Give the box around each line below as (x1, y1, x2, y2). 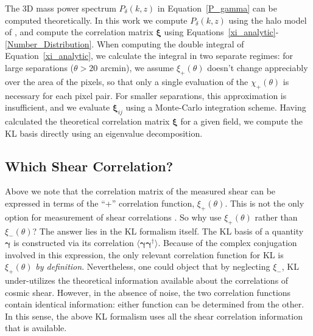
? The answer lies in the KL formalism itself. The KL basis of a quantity (32, 224, 304, 237)
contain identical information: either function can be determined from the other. (5, 298, 304, 310)
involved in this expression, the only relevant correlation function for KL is (5, 248, 284, 261)
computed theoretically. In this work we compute (5, 13, 188, 26)
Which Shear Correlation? (5, 156, 174, 175)
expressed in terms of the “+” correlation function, (5, 196, 195, 209)
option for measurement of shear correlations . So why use (5, 210, 222, 223)
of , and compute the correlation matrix (5, 26, 153, 38)
